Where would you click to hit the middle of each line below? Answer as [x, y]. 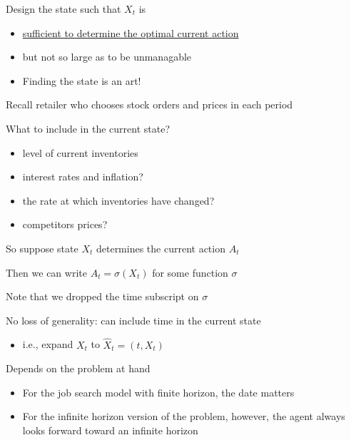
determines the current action [161, 248]
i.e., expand [48, 344]
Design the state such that [63, 9]
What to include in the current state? [88, 128]
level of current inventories [80, 152]
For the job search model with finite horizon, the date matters [158, 392]
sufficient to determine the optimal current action [131, 32]
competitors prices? [65, 224]
